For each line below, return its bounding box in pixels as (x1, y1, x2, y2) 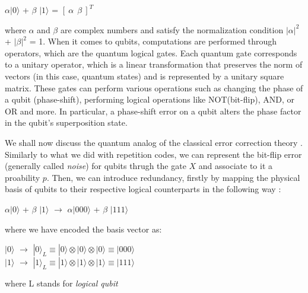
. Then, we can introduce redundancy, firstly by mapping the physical (46, 171, 300, 183)
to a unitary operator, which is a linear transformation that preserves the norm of (5, 58, 303, 71)
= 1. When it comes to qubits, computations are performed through (29, 35, 277, 47)
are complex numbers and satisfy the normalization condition (60, 23, 284, 36)
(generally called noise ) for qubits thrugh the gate (5, 160, 186, 172)
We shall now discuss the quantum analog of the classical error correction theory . (5, 136, 303, 148)
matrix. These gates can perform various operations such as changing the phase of (5, 81, 303, 94)
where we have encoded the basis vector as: (5, 222, 162, 235)
